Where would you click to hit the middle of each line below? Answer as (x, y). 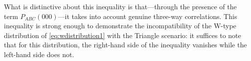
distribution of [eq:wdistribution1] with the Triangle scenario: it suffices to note (123, 35)
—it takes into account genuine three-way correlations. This (148, 16)
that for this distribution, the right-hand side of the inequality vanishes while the (125, 45)
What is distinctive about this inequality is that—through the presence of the (120, 6)
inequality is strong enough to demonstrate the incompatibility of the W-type (120, 26)
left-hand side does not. (39, 54)
